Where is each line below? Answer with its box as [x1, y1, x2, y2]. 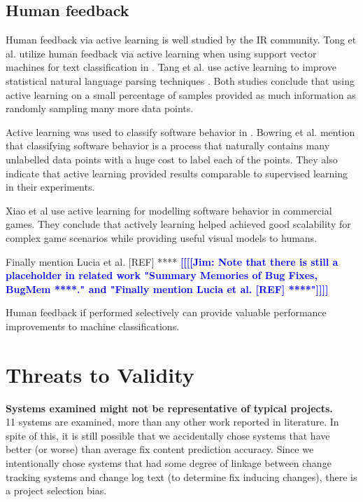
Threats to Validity [6, 360, 194, 388]
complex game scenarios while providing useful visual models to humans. [6, 230, 318, 245]
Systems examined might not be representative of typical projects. [6, 400, 333, 415]
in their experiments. [6, 179, 95, 194]
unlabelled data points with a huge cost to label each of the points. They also [6, 151, 338, 166]
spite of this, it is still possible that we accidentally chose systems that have [6, 428, 330, 442]
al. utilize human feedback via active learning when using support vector [6, 46, 317, 60]
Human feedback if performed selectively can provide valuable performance [6, 305, 327, 320]
